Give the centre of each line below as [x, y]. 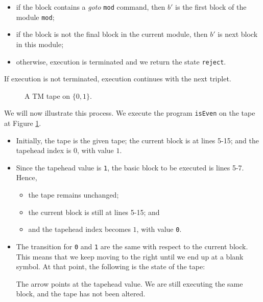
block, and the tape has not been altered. [81, 294]
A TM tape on [47, 95]
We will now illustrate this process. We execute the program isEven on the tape [130, 113]
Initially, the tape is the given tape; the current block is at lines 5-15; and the [137, 140]
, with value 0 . [159, 229]
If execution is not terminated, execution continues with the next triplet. [118, 79]
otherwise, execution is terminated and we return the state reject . [121, 61]
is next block [238, 34]
